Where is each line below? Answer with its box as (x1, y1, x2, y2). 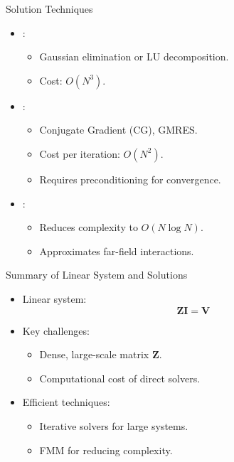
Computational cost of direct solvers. (39, 370, 201, 385)
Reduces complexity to (39, 220, 138, 235)
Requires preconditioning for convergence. (39, 171, 221, 186)
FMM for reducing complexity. (39, 442, 173, 457)
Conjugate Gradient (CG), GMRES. (39, 122, 198, 137)
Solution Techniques (6, 1, 93, 16)
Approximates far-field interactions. (39, 243, 194, 258)
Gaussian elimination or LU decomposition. (39, 49, 229, 64)
